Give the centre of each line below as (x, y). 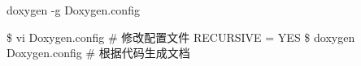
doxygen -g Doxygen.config (73, 10)
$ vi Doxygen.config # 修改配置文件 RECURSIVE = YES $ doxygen (181, 37)
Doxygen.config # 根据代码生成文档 (98, 53)
